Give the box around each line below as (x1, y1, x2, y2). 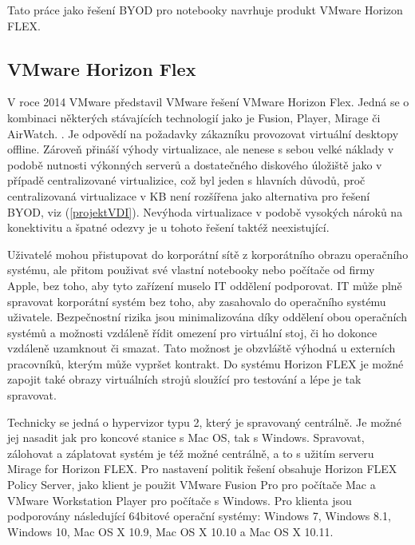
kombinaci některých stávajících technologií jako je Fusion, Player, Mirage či (7, 109, 381, 125)
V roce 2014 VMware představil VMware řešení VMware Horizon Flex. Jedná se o (7, 93, 409, 110)
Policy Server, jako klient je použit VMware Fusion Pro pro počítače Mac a (7, 476, 376, 493)
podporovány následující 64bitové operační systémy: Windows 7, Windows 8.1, (7, 507, 391, 524)
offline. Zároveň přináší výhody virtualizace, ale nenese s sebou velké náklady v (7, 141, 394, 157)
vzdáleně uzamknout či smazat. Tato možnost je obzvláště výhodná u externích (7, 340, 396, 356)
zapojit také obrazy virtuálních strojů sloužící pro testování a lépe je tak (7, 371, 362, 388)
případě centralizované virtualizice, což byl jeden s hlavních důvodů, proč (7, 172, 366, 189)
